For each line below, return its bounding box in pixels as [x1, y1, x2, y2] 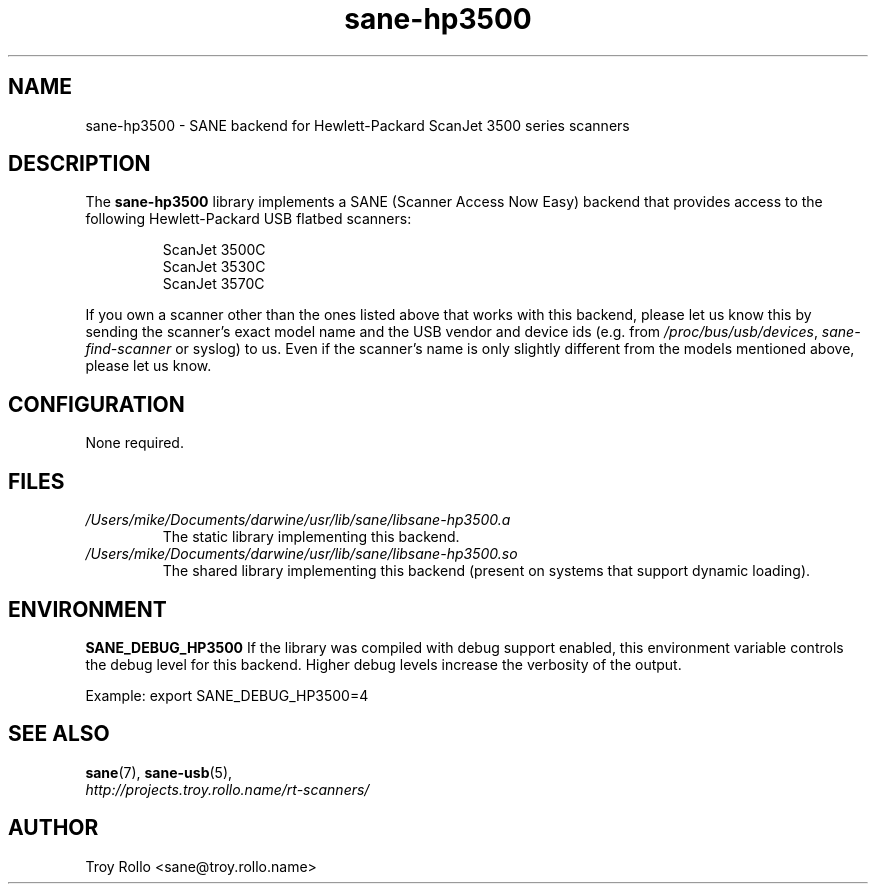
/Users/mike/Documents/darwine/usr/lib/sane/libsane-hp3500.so [85, 545, 518, 563]
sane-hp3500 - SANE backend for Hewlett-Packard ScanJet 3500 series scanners [85, 116, 630, 134]
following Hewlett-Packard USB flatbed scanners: [85, 210, 412, 228]
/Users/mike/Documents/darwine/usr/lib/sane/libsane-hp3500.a [85, 511, 511, 529]
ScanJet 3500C [162, 241, 266, 259]
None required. [85, 434, 184, 452]
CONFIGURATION [8, 391, 185, 417]
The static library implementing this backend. [162, 528, 460, 546]
